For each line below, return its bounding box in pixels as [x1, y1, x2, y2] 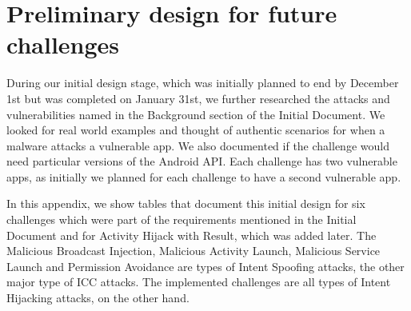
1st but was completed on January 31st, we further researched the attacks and [6, 90, 390, 106]
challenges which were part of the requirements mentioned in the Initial [6, 211, 357, 228]
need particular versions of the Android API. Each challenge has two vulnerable [6, 153, 397, 169]
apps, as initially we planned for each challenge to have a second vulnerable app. [6, 168, 401, 185]
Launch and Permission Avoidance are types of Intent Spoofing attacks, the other [6, 257, 405, 274]
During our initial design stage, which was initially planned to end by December [6, 74, 399, 91]
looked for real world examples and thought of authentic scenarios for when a [6, 122, 385, 138]
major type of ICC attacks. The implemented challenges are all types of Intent [6, 273, 391, 290]
